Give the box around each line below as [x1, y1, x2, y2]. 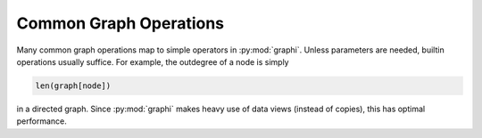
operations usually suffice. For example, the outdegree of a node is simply [16, 56, 289, 67]
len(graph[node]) [35, 80, 112, 91]
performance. [16, 116, 67, 126]
